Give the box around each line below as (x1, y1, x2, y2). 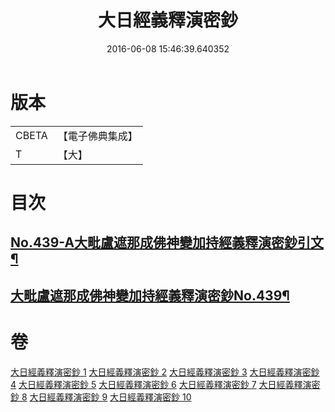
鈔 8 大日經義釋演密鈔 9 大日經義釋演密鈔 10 (10, 391, 192, 403)
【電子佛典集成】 (57, 129, 138, 143)
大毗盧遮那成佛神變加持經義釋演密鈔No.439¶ (10, 287, 290, 304)
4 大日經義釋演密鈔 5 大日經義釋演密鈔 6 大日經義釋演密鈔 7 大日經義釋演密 (10, 378, 321, 390)
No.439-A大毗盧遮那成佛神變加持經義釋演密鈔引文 (10, 234, 325, 251)
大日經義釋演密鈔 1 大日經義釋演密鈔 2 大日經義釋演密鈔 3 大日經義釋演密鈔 (10, 366, 320, 378)
